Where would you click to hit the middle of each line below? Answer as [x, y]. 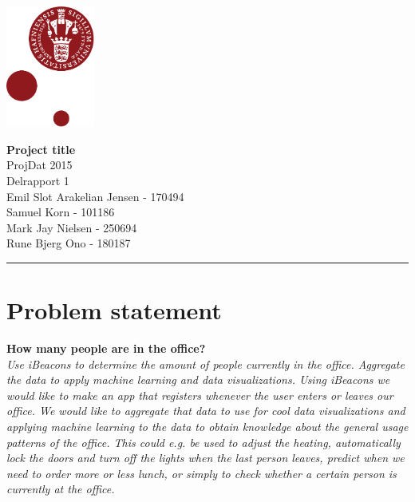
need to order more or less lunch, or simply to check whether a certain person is [202, 473]
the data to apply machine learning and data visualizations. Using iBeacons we [198, 379]
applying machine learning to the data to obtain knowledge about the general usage [207, 427]
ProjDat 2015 [40, 165]
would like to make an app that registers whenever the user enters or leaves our [200, 395]
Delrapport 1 [38, 180]
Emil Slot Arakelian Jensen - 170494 [95, 196]
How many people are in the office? [106, 348]
